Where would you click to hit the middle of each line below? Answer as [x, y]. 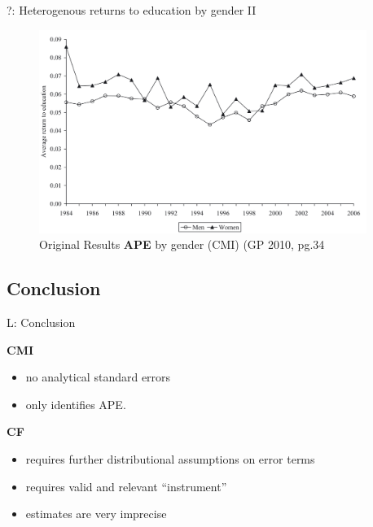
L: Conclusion [41, 322]
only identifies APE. [76, 404]
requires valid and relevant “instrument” [126, 486]
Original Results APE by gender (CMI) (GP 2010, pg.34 [182, 244]
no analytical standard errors [98, 377]
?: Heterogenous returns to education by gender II [132, 10]
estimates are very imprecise [96, 514]
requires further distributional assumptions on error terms [170, 458]
